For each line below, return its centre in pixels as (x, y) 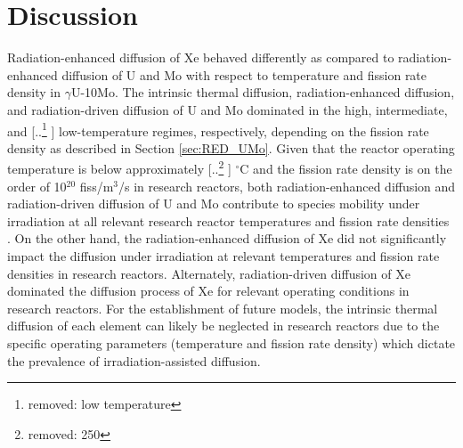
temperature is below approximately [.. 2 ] (119, 167)
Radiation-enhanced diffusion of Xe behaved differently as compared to (201, 57)
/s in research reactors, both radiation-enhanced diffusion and (287, 186)
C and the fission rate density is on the (346, 168)
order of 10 (37, 186)
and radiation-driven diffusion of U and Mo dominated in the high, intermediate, (227, 109)
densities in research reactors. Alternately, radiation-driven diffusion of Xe (209, 273)
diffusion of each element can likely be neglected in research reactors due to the (223, 326)
